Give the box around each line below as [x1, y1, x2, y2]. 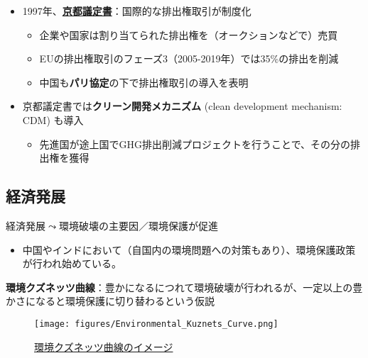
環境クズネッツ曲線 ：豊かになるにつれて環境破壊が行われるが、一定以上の [6, 279, 353, 294]
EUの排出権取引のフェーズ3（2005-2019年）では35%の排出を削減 [39, 51, 339, 66]
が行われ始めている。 [22, 256, 122, 271]
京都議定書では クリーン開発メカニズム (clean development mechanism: [22, 99, 342, 113]
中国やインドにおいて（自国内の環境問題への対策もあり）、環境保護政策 [22, 242, 356, 257]
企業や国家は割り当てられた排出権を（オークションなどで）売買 [39, 27, 338, 42]
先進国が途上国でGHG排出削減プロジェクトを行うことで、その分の [39, 136, 351, 151]
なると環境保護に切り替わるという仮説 [35, 293, 215, 308]
